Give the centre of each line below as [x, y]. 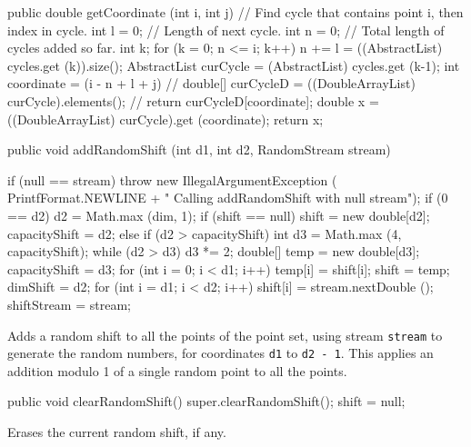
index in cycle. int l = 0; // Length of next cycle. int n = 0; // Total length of [226, 30]
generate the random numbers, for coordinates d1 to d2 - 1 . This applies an [220, 353]
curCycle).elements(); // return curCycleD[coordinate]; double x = [193, 100]
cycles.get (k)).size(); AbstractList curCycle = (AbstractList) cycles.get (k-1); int [234, 65]
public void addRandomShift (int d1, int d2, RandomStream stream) [199, 149]
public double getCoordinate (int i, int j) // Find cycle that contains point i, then [235, 12]
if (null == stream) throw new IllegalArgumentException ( [172, 179]
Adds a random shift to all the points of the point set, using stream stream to [225, 335]
